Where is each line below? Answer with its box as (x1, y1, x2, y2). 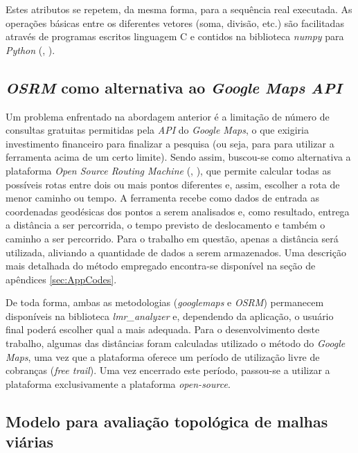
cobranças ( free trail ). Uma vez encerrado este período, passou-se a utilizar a (6, 363, 330, 377)
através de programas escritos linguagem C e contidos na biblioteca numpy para (6, 29, 344, 44)
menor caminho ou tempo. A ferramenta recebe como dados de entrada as (6, 190, 319, 205)
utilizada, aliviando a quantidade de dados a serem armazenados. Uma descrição (6, 245, 346, 259)
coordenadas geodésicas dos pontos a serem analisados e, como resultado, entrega (6, 204, 350, 218)
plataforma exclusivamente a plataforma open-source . (6, 376, 231, 391)
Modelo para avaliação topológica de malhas (6, 410, 328, 432)
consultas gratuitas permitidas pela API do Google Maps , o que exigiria (6, 123, 309, 137)
